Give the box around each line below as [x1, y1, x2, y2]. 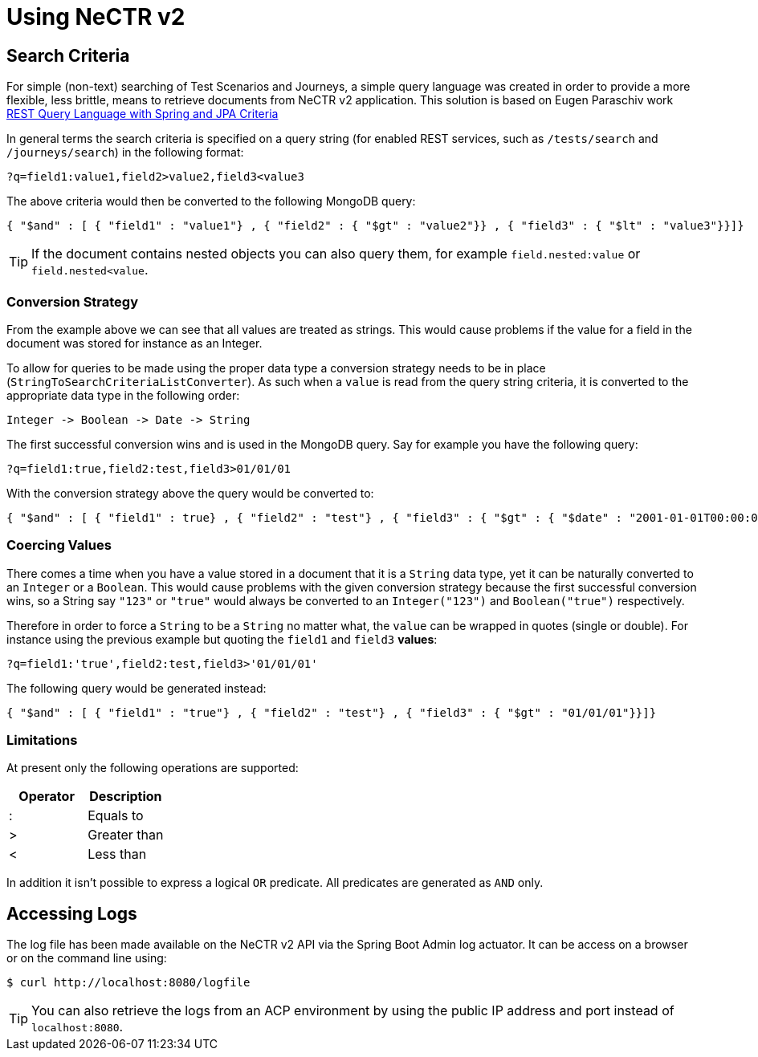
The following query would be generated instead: [6, 681, 267, 695]
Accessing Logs [6, 903, 137, 924]
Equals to [88, 807, 144, 824]
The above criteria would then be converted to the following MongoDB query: [6, 194, 416, 209]
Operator [18, 788, 75, 805]
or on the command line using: [6, 951, 167, 966]
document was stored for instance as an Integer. [6, 335, 263, 350]
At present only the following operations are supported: [6, 761, 299, 775]
